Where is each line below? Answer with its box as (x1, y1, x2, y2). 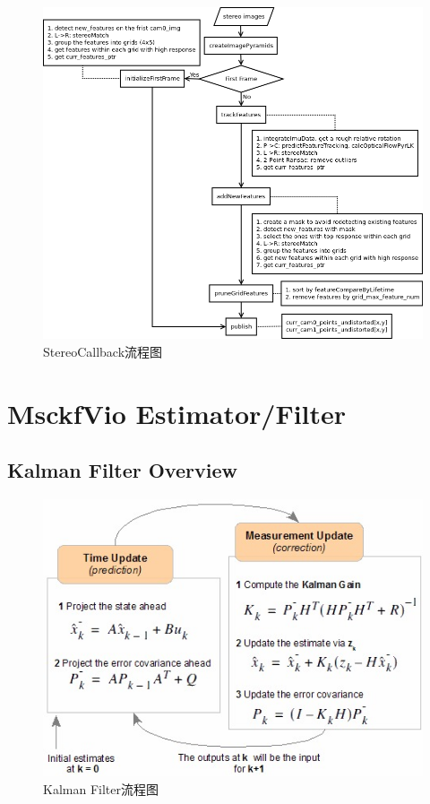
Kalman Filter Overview (7, 456, 237, 484)
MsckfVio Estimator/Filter (7, 394, 347, 431)
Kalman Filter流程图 (43, 779, 159, 798)
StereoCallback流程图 (43, 341, 163, 360)
